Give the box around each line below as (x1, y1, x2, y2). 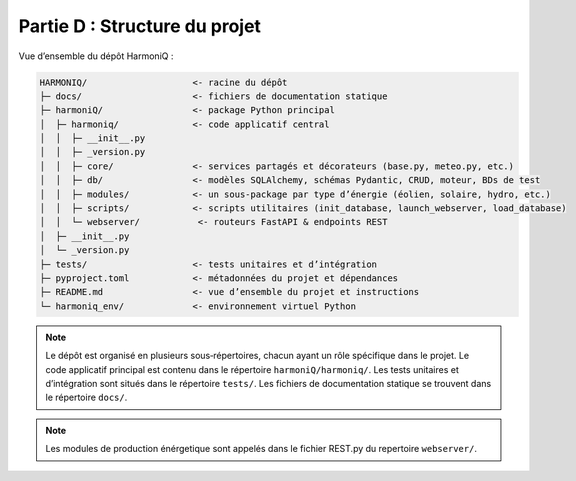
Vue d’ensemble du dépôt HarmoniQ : (18, 50, 174, 62)
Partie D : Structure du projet (18, 15, 262, 37)
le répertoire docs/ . (45, 391, 128, 404)
